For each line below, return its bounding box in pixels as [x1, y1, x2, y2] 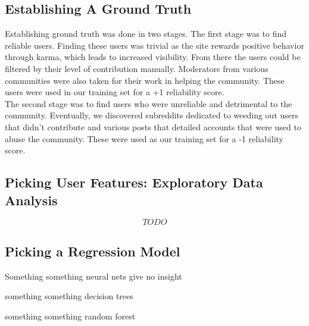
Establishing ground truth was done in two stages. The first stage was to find [5, 27, 287, 40]
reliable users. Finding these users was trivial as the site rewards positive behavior [5, 39, 304, 51]
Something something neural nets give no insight [5, 269, 182, 282]
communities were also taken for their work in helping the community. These [5, 74, 285, 86]
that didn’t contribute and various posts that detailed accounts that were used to [5, 120, 301, 133]
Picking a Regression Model [5, 242, 180, 260]
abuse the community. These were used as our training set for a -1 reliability [5, 132, 283, 145]
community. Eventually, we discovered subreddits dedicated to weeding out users [5, 109, 299, 121]
